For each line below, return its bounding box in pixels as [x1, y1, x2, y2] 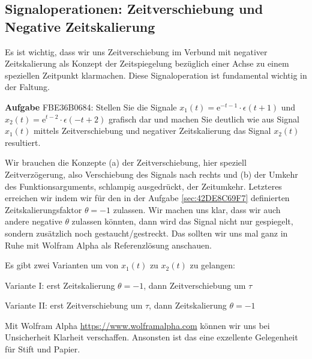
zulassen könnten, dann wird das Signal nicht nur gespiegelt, [71, 215, 293, 228]
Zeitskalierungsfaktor [5, 203, 82, 216]
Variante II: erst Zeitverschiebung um [5, 299, 143, 312]
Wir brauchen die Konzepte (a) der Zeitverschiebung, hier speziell [5, 156, 247, 169]
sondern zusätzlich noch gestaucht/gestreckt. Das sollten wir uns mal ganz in [5, 226, 288, 239]
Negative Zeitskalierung [5, 17, 155, 35]
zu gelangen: [190, 259, 235, 271]
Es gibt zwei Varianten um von [5, 259, 119, 271]
